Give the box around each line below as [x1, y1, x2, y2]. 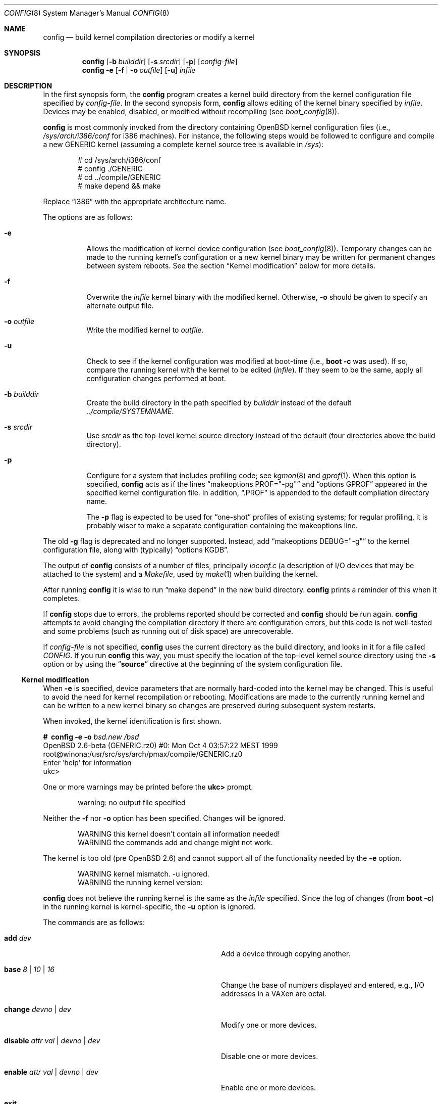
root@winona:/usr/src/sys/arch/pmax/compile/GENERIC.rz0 [43, 750, 243, 758]
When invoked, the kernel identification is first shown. [43, 717, 222, 725]
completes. [43, 594, 80, 603]
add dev [4, 934, 31, 942]
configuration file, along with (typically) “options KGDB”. [43, 545, 229, 554]
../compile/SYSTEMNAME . [86, 407, 174, 416]
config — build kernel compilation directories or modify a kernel [43, 33, 255, 41]
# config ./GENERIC [78, 164, 143, 173]
